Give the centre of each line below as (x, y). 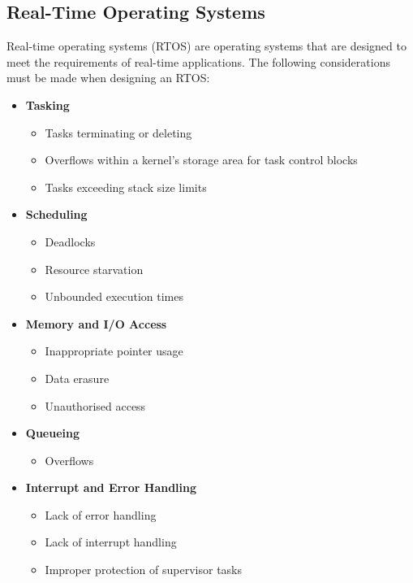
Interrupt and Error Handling (111, 487)
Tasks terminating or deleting (118, 132)
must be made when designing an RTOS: (108, 78)
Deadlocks (70, 241)
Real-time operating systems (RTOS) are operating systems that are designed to (206, 46)
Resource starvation (94, 269)
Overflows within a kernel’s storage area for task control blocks (201, 160)
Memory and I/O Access (96, 323)
